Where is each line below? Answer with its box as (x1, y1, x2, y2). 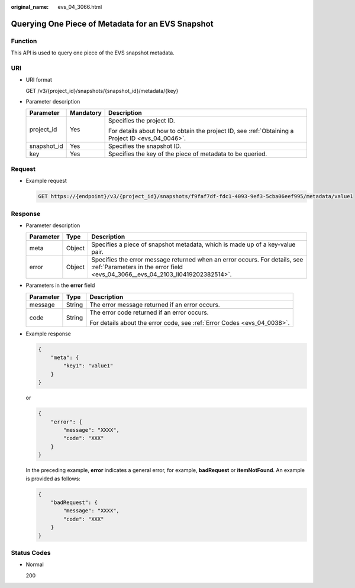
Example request (25, 177, 67, 185)
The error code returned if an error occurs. (89, 308, 209, 316)
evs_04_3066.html (57, 4, 102, 10)
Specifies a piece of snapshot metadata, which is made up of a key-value (91, 240, 296, 248)
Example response (25, 330, 71, 337)
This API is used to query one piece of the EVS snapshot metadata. (11, 49, 175, 56)
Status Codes (11, 548, 51, 557)
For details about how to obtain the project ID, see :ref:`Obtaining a (108, 127, 294, 135)
